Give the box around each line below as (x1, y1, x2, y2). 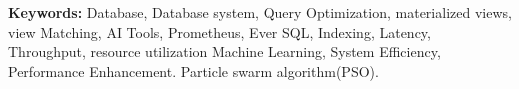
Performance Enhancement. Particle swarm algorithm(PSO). (8, 60, 379, 81)
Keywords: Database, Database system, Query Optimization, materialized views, (8, 2, 512, 22)
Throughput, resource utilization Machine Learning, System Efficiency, (8, 41, 441, 62)
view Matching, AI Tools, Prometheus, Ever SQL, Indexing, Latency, (8, 21, 431, 42)
